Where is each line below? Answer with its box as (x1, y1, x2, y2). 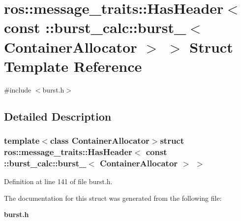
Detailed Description (4, 108, 112, 124)
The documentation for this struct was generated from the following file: (4, 192, 222, 203)
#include (4, 84, 31, 95)
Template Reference (4, 56, 142, 76)
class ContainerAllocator (50, 134, 150, 146)
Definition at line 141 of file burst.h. (4, 176, 113, 187)
